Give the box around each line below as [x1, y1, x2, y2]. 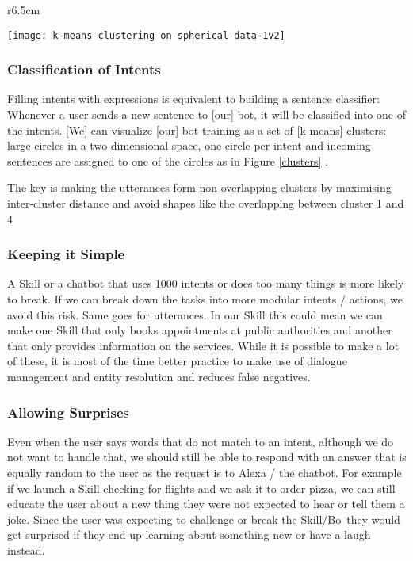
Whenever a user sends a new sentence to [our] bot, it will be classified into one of [7, 106, 406, 123]
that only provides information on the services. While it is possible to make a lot [7, 337, 400, 353]
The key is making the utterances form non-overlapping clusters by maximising [7, 179, 392, 196]
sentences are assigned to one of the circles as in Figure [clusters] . [7, 152, 328, 169]
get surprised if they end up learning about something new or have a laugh [7, 526, 371, 543]
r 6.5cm [7, 2, 40, 17]
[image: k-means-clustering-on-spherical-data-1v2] [7, 29, 285, 41]
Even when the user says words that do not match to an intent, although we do [7, 433, 394, 449]
